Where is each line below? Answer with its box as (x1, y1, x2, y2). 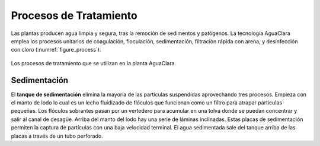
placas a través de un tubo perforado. (11, 132, 103, 139)
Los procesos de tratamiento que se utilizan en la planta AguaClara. (11, 59, 177, 66)
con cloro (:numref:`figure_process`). (11, 46, 101, 53)
